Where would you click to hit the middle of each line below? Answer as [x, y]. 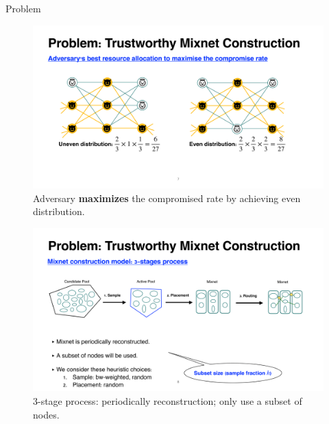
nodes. [46, 414]
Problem [23, 8]
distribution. [59, 211]
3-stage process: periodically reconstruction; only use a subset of [168, 400]
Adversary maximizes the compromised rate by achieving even [167, 198]
